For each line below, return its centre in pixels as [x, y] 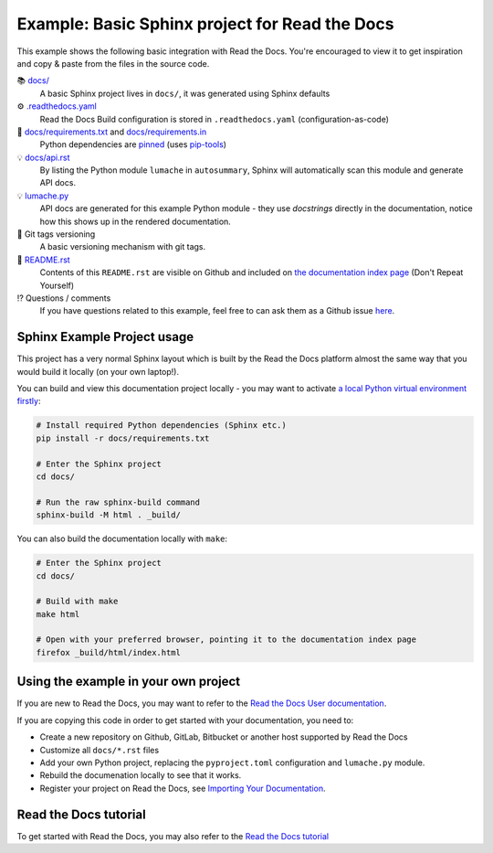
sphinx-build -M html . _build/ [109, 515]
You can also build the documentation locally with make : [122, 538]
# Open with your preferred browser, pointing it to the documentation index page [226, 640]
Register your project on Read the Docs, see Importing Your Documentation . [183, 788]
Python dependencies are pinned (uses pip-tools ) [133, 144]
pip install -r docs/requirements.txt [123, 438]
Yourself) [57, 285]
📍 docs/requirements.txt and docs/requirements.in [112, 132]
